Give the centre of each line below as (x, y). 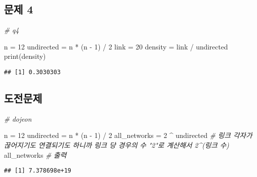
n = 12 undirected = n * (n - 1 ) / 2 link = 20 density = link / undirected (116, 46)
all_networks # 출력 (35, 155)
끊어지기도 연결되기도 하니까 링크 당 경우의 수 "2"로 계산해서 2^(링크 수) (117, 145)
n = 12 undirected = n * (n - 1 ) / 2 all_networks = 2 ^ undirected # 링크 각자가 (128, 135)
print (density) (25, 56)
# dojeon (18, 118)
